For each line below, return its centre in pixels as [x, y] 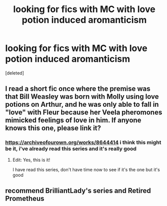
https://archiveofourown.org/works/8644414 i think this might [83, 143]
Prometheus [25, 199]
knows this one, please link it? [53, 128]
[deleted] [15, 73]
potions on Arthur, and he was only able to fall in [82, 105]
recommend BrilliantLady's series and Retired [78, 191]
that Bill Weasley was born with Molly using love [82, 97]
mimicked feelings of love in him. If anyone [73, 120]
